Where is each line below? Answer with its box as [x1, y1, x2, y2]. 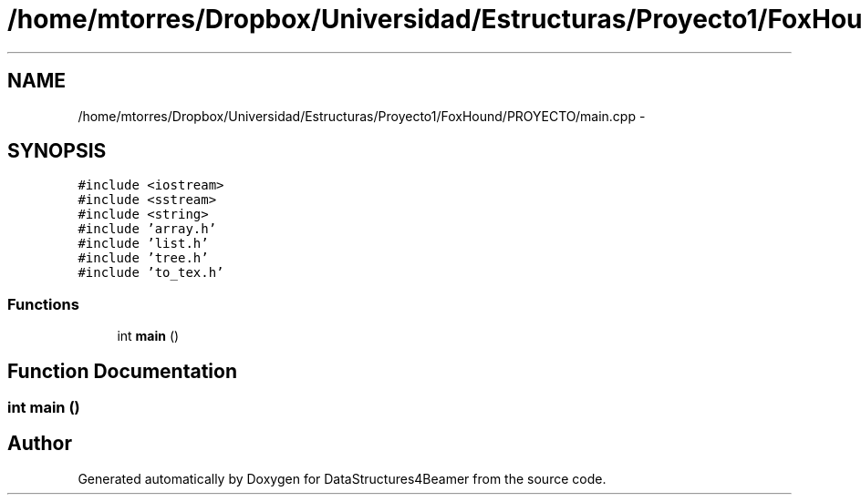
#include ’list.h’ [78, 236, 209, 251]
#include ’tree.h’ [78, 251, 209, 266]
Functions [7, 294, 79, 313]
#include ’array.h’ [78, 221, 217, 237]
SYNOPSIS [7, 139, 107, 163]
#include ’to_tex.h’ [78, 265, 224, 281]
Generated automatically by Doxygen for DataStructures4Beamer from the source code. [78, 470, 607, 487]
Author [7, 432, 72, 456]
